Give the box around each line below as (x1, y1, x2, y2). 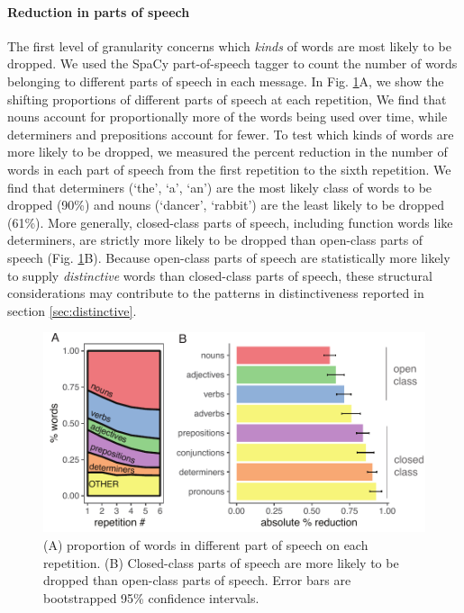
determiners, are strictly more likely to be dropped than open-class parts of (7, 230, 423, 249)
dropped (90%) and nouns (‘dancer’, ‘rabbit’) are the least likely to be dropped (7, 195, 444, 214)
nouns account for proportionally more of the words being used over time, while (7, 107, 448, 126)
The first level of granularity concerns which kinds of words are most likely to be (7, 36, 451, 55)
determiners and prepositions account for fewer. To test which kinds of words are (7, 124, 454, 143)
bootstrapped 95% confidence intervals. (43, 588, 259, 607)
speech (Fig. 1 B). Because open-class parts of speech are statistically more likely (7, 248, 450, 266)
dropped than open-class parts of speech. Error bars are (43, 571, 351, 590)
